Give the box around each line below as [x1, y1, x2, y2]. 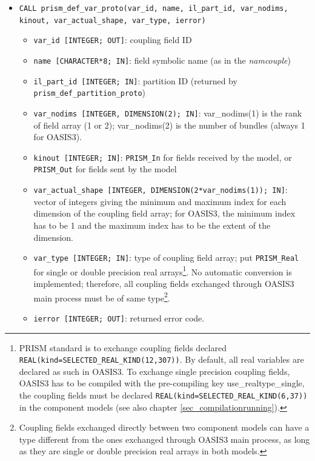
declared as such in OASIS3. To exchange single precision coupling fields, [19, 365, 290, 377]
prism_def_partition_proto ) [33, 86, 146, 99]
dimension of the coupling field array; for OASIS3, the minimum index [33, 207, 296, 220]
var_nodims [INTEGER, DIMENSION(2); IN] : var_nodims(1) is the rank [33, 106, 302, 119]
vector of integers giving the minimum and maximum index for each [33, 195, 287, 207]
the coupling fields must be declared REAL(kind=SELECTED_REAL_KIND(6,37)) [19, 388, 308, 401]
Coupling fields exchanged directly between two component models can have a [19, 421, 310, 434]
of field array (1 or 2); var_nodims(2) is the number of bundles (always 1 [33, 118, 305, 131]
